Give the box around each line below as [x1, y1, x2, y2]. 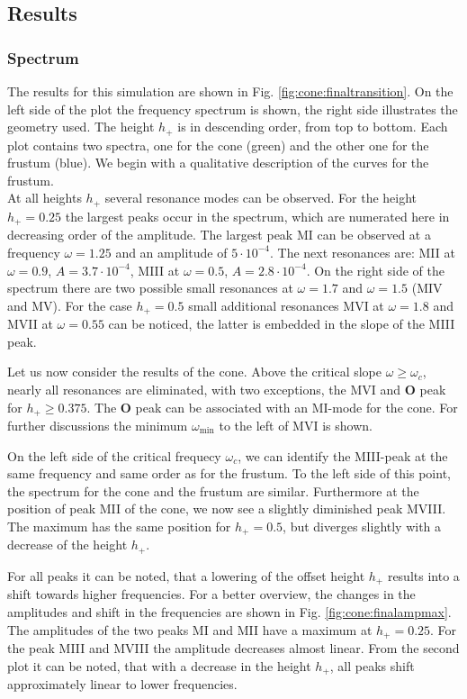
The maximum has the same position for [7, 516, 231, 535]
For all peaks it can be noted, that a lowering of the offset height [7, 566, 365, 585]
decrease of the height [7, 535, 128, 554]
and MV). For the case [7, 295, 132, 314]
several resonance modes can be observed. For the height [104, 188, 418, 207]
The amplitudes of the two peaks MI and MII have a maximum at [7, 620, 373, 639]
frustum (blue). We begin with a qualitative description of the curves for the [7, 153, 429, 172]
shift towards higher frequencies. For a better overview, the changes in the [7, 585, 416, 604]
